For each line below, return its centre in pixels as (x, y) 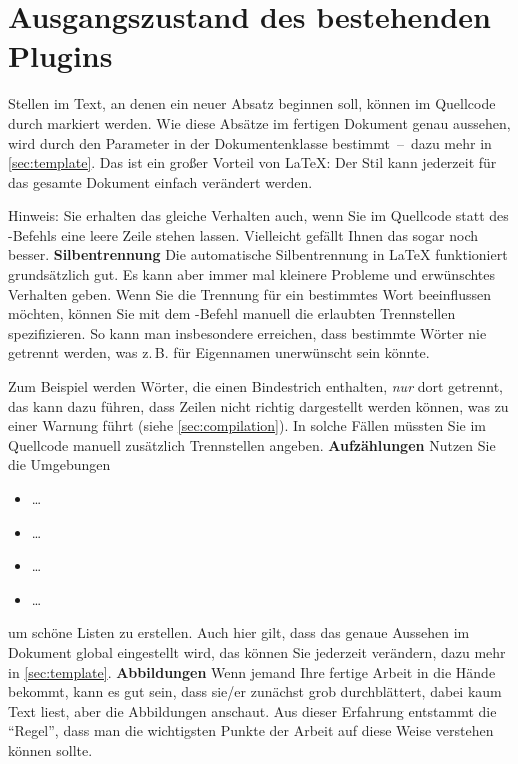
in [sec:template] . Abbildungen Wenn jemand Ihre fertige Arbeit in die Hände (252, 671)
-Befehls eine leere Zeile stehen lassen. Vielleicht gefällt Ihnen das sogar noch (243, 234)
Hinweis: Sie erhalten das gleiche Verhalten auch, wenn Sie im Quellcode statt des (258, 215)
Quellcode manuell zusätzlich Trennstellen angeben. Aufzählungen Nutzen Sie (252, 444)
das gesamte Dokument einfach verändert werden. (160, 181)
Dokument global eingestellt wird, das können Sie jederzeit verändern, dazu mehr (257, 651)
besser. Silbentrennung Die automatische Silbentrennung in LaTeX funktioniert (258, 254)
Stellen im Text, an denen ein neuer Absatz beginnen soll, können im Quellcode (252, 103)
